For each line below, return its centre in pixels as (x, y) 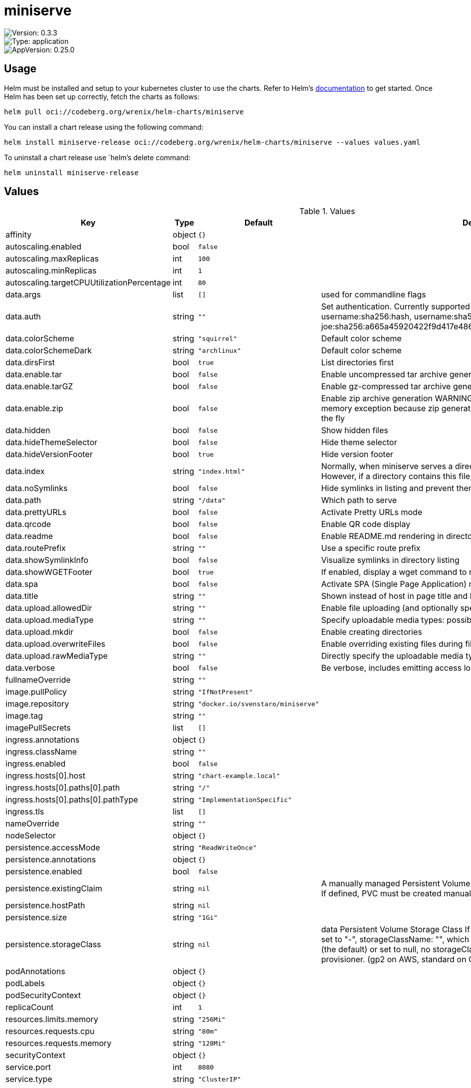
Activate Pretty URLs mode (372, 512)
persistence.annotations (51, 860)
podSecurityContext (43, 995)
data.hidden (28, 430)
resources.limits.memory (52, 1019)
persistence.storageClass (53, 945)
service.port (28, 1067)
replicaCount (30, 1007)
